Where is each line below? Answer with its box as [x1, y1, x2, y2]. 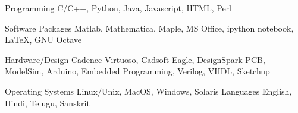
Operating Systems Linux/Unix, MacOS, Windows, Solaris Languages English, [5, 84, 292, 97]
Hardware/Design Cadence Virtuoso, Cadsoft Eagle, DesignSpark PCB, [5, 53, 265, 65]
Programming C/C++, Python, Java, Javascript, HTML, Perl [5, 2, 231, 14]
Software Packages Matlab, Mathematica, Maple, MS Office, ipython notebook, [5, 21, 294, 34]
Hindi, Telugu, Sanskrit [5, 96, 90, 109]
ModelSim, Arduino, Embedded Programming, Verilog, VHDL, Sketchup [5, 65, 270, 77]
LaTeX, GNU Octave [5, 33, 81, 46]
